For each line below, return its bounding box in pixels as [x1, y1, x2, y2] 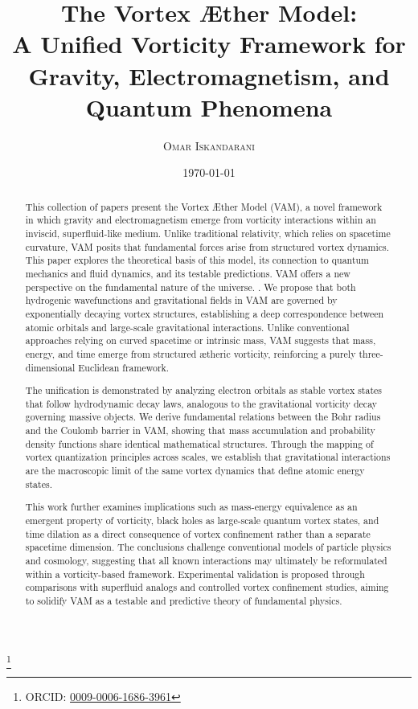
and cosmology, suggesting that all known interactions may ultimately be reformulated [25, 553, 387, 567]
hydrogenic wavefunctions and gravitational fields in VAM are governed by [25, 293, 338, 307]
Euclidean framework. [78, 360, 170, 374]
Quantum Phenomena [85, 90, 333, 123]
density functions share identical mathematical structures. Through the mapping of [25, 436, 374, 450]
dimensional [25, 360, 76, 374]
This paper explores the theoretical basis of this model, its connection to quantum [25, 253, 370, 267]
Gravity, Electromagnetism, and [28, 59, 390, 92]
